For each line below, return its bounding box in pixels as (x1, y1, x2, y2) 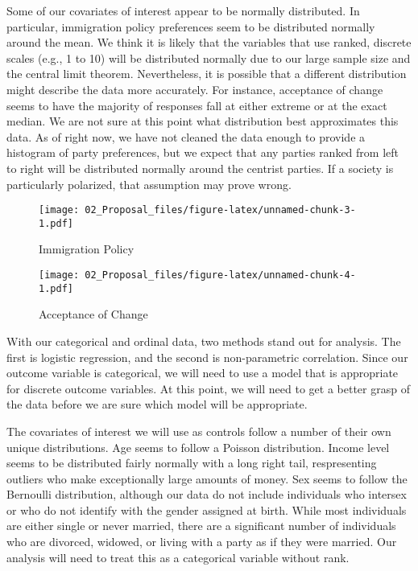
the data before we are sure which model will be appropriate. (6, 396, 308, 413)
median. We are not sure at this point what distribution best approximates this (6, 113, 399, 129)
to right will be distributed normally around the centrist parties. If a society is (6, 159, 394, 176)
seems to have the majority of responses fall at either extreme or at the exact (6, 97, 387, 113)
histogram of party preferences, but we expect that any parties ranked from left (6, 144, 399, 161)
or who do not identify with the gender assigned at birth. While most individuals (6, 501, 407, 518)
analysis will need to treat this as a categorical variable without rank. (6, 548, 350, 565)
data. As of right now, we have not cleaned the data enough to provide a (6, 128, 366, 145)
